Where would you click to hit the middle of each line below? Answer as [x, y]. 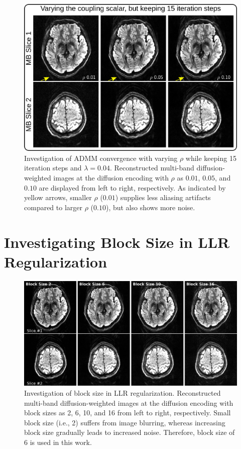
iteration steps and [53, 168]
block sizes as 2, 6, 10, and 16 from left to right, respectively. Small [128, 413]
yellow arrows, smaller [58, 197]
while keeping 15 [211, 158]
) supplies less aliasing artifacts [163, 197]
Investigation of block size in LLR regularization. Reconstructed [123, 392]
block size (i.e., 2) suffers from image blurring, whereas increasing [125, 422]
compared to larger [53, 207]
